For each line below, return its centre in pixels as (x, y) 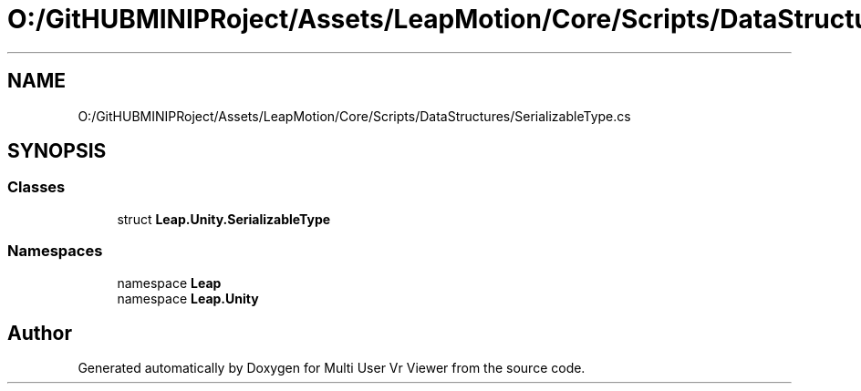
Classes (36, 187)
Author (40, 333)
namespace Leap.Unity (188, 298)
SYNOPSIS (57, 151)
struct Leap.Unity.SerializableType (224, 219)
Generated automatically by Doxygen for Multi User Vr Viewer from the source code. (332, 368)
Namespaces (55, 251)
